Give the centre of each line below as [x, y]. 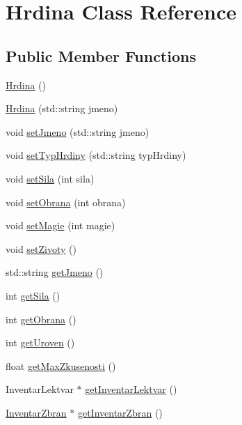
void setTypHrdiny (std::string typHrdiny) [96, 155]
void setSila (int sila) [50, 178]
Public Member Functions [101, 55]
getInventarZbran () [120, 412]
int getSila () [33, 295]
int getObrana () [41, 319]
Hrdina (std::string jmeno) [62, 108]
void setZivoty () [41, 248]
